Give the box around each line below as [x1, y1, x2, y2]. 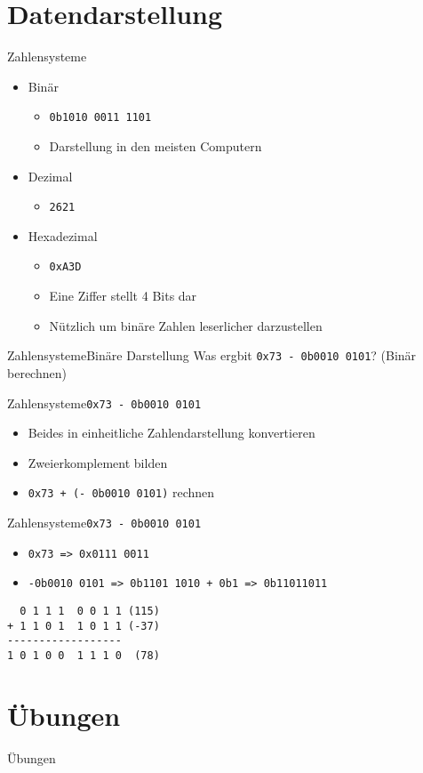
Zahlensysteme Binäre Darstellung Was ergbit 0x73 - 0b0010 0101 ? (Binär [7, 346, 417, 365]
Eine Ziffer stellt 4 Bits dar [49, 286, 197, 305]
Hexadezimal [28, 226, 98, 245]
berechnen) [7, 363, 67, 382]
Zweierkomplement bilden [28, 453, 168, 471]
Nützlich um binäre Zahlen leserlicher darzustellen [49, 316, 323, 334]
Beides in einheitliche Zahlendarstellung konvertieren [28, 423, 315, 442]
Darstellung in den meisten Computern [49, 136, 262, 155]
